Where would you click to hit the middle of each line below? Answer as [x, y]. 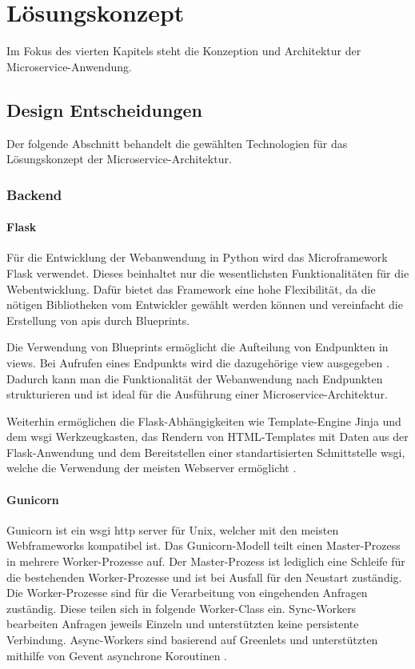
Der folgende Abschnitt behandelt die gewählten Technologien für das [177, 143]
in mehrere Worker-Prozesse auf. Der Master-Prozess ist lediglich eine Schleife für [206, 561]
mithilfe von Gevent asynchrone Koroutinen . [117, 655]
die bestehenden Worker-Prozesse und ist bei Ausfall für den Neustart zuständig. [204, 577]
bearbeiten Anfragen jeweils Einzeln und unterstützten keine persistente [183, 624]
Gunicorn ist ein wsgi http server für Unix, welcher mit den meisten [173, 529]
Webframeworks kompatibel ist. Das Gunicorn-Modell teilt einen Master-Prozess [204, 545]
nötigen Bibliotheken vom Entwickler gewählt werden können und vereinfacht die [205, 304]
